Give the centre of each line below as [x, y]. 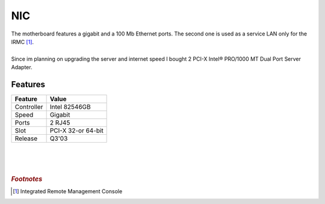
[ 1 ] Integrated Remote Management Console [68, 191]
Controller [29, 107]
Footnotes [27, 179]
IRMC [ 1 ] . [23, 42]
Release [26, 138]
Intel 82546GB [70, 107]
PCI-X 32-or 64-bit [76, 131]
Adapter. [22, 67]
